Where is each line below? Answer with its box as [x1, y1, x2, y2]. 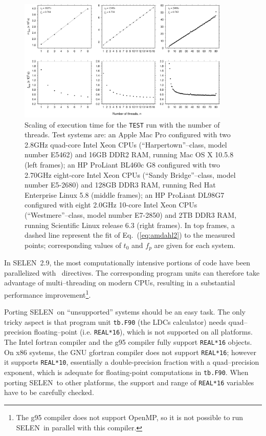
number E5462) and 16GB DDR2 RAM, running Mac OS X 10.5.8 [25, 149, 234, 160]
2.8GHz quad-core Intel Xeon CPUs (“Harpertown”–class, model [25, 139, 227, 150]
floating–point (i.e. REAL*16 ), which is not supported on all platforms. [34, 326, 253, 337]
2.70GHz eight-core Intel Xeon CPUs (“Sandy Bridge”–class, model [25, 169, 236, 180]
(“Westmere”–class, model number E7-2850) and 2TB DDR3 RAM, [25, 209, 237, 220]
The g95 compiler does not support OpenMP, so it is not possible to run [16, 412, 243, 423]
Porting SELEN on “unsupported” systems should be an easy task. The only [4, 306, 246, 317]
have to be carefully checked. [4, 387, 94, 398]
